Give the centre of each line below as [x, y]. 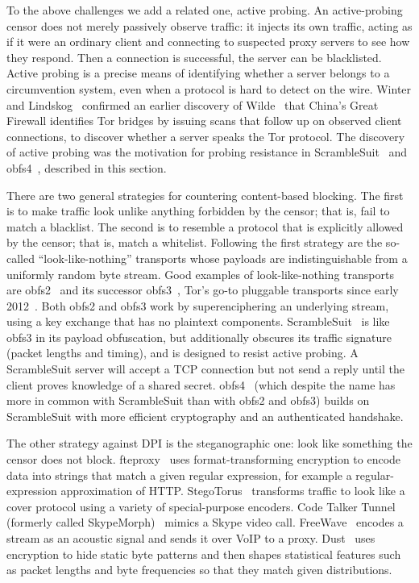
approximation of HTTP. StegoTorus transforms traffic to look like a [233, 491]
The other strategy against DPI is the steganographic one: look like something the [209, 443]
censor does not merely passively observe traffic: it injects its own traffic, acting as [209, 25]
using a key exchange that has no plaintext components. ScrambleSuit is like [198, 321]
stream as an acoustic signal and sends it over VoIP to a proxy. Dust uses [191, 538]
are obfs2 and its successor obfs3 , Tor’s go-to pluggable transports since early [203, 290]
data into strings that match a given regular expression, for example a [179, 475]
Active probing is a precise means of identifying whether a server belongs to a [198, 73]
